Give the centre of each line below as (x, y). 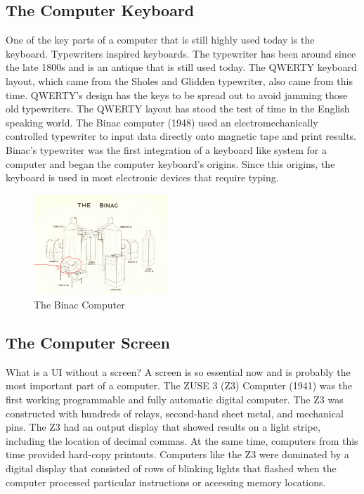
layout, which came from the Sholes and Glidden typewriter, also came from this (179, 80)
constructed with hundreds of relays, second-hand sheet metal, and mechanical (175, 413)
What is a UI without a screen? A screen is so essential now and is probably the (178, 371)
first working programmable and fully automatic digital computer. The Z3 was (175, 399)
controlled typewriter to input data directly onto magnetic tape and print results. (181, 136)
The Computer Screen (88, 343)
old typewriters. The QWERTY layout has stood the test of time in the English (178, 109)
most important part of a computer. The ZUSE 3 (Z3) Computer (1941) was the (179, 385)
